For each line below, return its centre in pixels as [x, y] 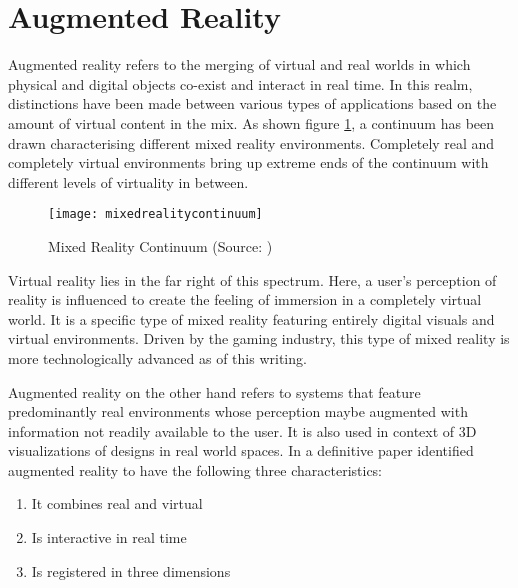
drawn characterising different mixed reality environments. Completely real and [251, 142]
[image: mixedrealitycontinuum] [155, 214]
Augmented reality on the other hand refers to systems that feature [214, 391]
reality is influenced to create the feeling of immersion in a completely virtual [245, 299]
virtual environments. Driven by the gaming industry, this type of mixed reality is [259, 338]
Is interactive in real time [109, 537]
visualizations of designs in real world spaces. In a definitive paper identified [241, 450]
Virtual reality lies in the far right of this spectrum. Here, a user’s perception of [252, 279]
